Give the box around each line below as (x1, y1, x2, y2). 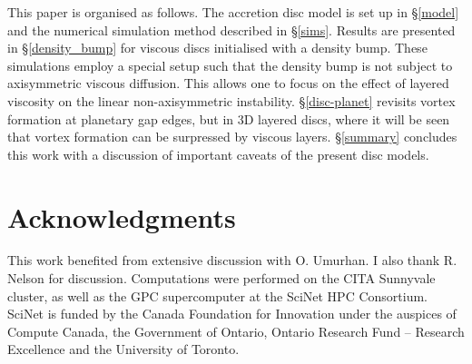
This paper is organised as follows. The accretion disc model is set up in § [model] (7, 3, 459, 21)
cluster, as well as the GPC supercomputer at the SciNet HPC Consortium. (7, 286, 428, 305)
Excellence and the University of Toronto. (7, 339, 240, 359)
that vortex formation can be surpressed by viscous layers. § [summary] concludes (7, 127, 457, 146)
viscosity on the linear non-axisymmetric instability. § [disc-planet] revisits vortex (7, 91, 456, 110)
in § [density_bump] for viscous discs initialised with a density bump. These (7, 38, 428, 57)
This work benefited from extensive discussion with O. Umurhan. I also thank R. (7, 251, 457, 270)
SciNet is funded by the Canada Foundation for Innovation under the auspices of (7, 304, 457, 323)
